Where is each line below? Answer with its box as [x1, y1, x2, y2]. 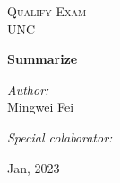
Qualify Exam [7, 2, 87, 20]
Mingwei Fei [7, 97, 74, 116]
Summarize [7, 50, 78, 69]
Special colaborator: [7, 127, 113, 146]
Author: [7, 79, 49, 98]
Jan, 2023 [7, 158, 60, 177]
